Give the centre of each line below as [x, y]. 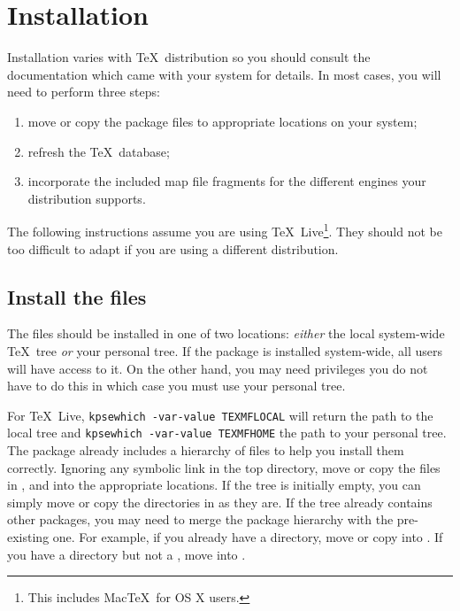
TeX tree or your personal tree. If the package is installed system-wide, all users [225, 350]
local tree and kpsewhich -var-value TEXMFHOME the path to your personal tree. [227, 433]
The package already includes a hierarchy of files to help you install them [206, 450]
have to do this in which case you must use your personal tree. [176, 386]
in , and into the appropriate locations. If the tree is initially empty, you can [214, 485]
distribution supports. [87, 198]
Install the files [77, 296]
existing [28, 536]
